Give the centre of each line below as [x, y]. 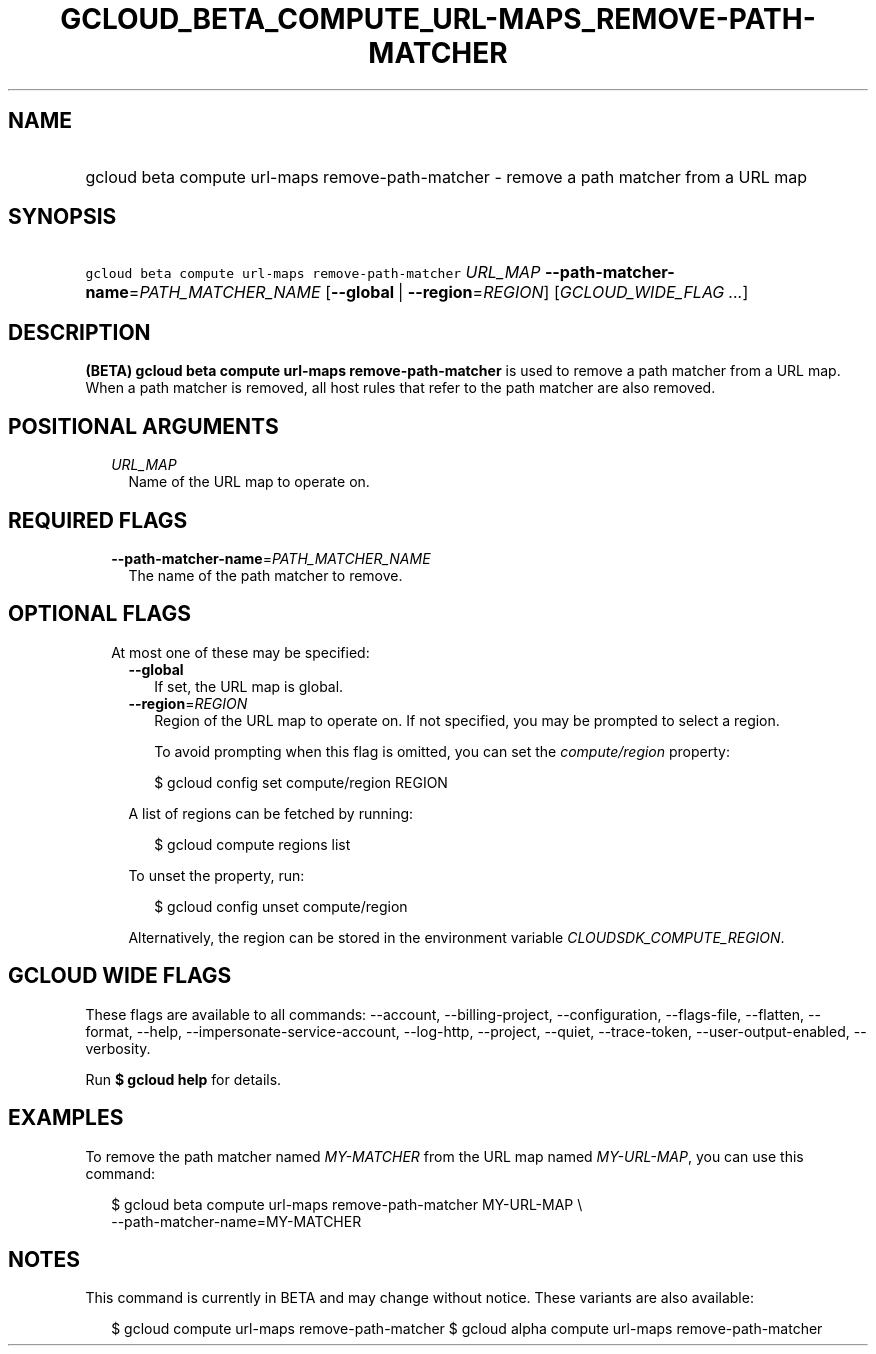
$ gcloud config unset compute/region [281, 906]
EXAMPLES [66, 1118]
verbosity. [118, 1048]
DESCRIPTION [79, 332]
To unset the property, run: [216, 875]
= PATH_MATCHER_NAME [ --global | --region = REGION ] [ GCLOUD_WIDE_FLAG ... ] [438, 292]
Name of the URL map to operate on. [249, 482]
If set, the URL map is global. [249, 686]
